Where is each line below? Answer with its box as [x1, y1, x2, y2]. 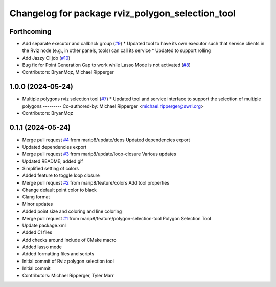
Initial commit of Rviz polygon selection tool [22, 258, 114, 264]
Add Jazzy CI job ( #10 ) [22, 55, 71, 61]
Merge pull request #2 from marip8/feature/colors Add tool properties [22, 179, 170, 186]
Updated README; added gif [22, 158, 83, 164]
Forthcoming [9, 27, 52, 36]
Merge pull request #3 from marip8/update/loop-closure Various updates [22, 151, 176, 157]
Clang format [22, 194, 50, 200]
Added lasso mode [22, 244, 62, 250]
